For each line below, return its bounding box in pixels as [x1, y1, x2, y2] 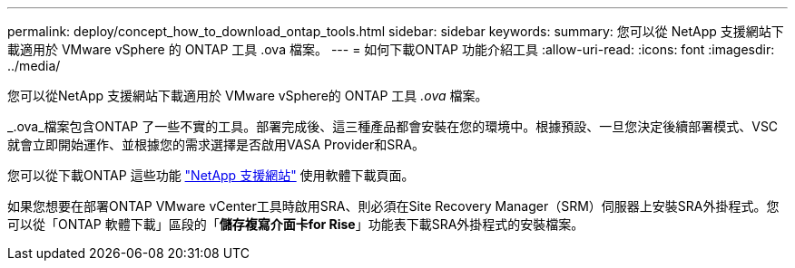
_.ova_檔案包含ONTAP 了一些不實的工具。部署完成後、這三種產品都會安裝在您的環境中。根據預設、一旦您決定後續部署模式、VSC [7, 119, 779, 134]
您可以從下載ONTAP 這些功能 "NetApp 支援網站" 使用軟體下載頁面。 [7, 167, 415, 183]
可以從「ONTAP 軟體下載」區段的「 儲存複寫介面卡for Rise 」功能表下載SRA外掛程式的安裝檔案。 [7, 216, 584, 232]
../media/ [7, 58, 61, 73]
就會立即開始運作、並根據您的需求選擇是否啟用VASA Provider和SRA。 [7, 137, 425, 152]
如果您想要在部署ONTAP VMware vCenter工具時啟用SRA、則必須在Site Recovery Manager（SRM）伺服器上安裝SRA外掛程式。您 [7, 198, 780, 214]
